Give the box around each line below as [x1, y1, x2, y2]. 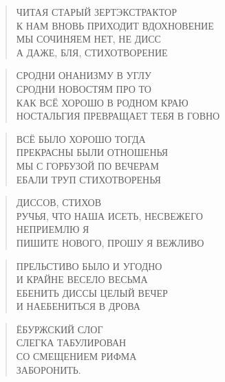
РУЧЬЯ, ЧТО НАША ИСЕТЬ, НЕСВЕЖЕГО [16, 208, 203, 223]
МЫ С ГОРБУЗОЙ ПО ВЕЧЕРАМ [16, 158, 159, 172]
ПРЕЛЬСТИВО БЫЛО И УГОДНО [16, 258, 162, 273]
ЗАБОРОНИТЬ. [16, 362, 81, 377]
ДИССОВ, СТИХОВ [16, 195, 101, 210]
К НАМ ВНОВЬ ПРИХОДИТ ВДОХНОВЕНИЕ [16, 18, 214, 32]
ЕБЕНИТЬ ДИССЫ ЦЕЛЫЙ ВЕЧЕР [16, 285, 168, 300]
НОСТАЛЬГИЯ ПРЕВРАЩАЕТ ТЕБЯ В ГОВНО [16, 109, 220, 123]
